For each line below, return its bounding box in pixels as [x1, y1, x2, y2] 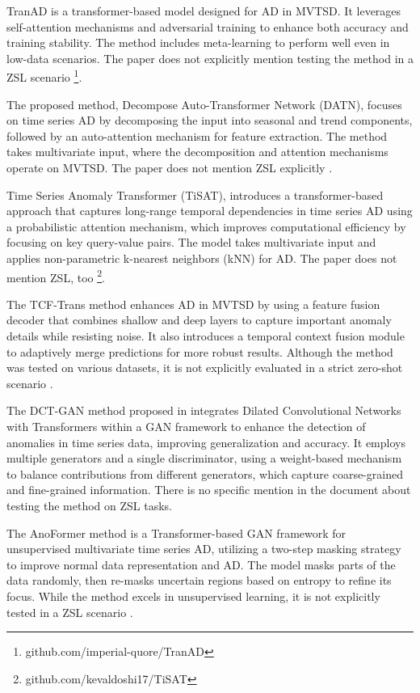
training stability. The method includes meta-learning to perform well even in [6, 34, 390, 51]
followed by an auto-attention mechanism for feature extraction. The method [6, 127, 388, 144]
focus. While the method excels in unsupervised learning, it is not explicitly [6, 587, 380, 604]
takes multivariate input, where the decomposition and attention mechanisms [6, 143, 388, 160]
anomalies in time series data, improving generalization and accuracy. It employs [6, 433, 405, 450]
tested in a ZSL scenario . [6, 603, 133, 620]
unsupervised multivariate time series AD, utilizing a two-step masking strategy [6, 540, 401, 557]
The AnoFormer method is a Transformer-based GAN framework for [6, 524, 346, 541]
